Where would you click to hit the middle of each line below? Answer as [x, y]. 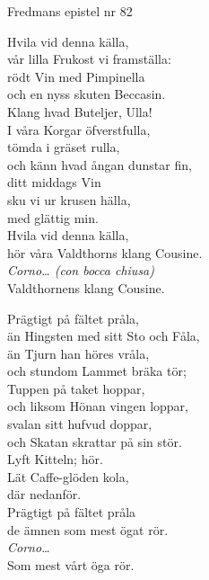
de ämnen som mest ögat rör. [88, 529]
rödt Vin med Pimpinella [76, 76]
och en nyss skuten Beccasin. [87, 94]
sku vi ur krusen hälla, [69, 199]
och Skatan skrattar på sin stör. [95, 441]
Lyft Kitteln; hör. [55, 459]
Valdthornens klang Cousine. [86, 287]
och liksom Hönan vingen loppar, [98, 406]
